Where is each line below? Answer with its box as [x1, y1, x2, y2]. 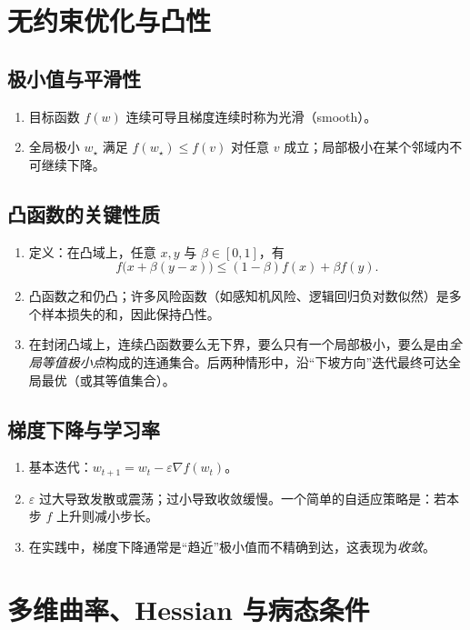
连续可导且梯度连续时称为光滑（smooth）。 [125, 106, 377, 125]
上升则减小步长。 [56, 506, 159, 525]
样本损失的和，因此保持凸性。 [41, 304, 220, 323]
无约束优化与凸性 [7, 2, 212, 39]
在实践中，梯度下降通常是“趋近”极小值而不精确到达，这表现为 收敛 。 [28, 536, 436, 555]
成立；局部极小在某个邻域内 [284, 137, 450, 156]
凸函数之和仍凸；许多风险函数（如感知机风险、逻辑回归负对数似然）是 [28, 286, 449, 305]
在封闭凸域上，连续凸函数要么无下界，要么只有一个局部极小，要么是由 [28, 335, 449, 354]
